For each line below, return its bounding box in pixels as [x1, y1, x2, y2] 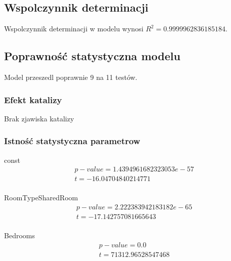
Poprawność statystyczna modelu [4, 48, 180, 64]
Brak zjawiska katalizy [4, 113, 74, 123]
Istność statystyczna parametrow [4, 135, 141, 147]
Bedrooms [4, 230, 35, 240]
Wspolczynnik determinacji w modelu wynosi [4, 23, 144, 34]
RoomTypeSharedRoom [4, 192, 78, 203]
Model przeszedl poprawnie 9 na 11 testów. [4, 72, 137, 82]
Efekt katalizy [4, 93, 62, 106]
